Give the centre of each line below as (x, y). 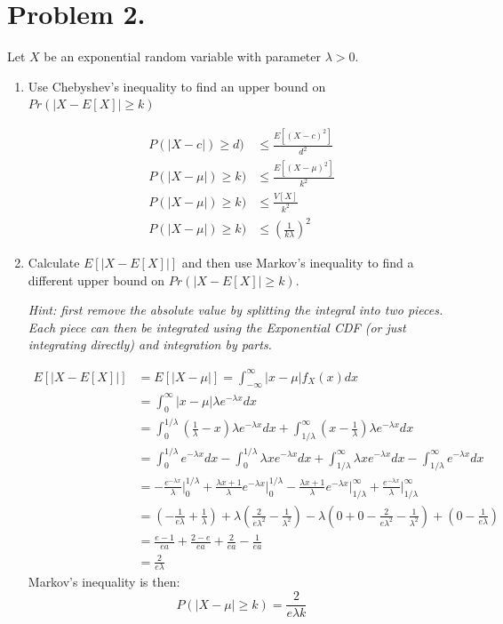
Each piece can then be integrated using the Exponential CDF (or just (217, 327)
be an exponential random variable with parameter (183, 56)
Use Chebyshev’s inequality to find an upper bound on (177, 86)
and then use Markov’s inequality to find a (298, 263)
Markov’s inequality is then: (104, 582)
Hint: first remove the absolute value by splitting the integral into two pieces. (236, 310)
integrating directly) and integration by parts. (150, 344)
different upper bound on (96, 280)
